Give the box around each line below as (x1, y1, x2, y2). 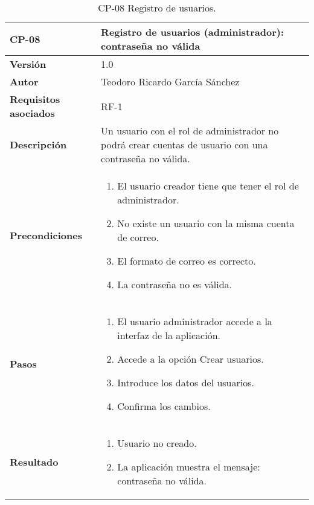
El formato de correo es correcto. (117, 254, 256, 268)
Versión (10, 57, 46, 71)
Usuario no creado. (117, 436, 197, 450)
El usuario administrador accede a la (117, 314, 272, 328)
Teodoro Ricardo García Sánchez (101, 74, 240, 88)
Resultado (10, 455, 59, 469)
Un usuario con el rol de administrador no (101, 124, 279, 137)
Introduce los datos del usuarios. (117, 375, 254, 389)
